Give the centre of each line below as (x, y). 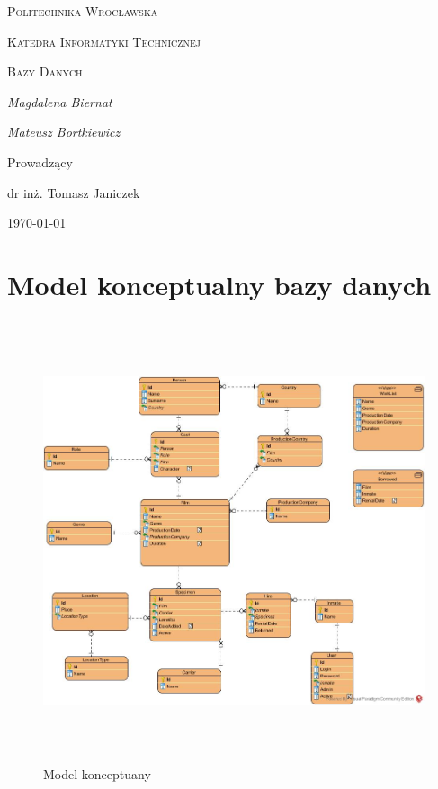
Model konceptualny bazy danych (219, 284)
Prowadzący (40, 161)
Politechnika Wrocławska (83, 11)
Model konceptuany (97, 773)
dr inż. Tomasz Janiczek (74, 192)
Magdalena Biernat (60, 101)
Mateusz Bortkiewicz (64, 132)
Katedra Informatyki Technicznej (104, 41)
